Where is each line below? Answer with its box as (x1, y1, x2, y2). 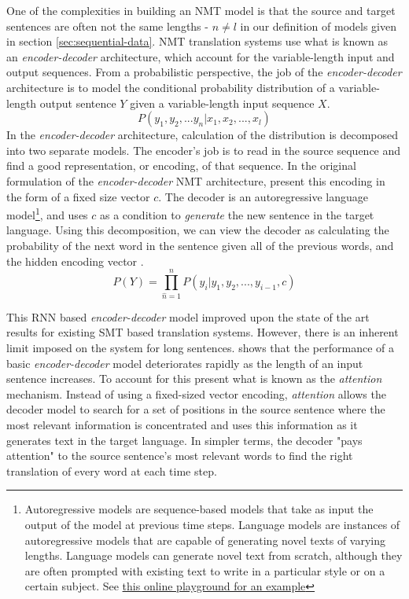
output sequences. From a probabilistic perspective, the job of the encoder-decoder (6, 64, 402, 80)
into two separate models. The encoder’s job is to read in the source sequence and (6, 141, 401, 158)
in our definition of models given (240, 17, 397, 34)
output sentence (39, 94, 116, 111)
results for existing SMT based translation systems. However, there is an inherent (6, 324, 399, 340)
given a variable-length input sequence (130, 94, 315, 111)
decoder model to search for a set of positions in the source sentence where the (6, 401, 385, 417)
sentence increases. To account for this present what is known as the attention (6, 370, 382, 387)
